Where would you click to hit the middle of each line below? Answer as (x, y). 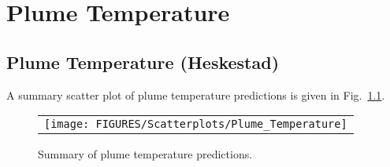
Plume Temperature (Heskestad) (143, 62)
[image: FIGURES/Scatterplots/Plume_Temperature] (196, 124)
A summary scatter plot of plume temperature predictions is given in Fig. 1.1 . (196, 94)
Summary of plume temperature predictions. (145, 154)
